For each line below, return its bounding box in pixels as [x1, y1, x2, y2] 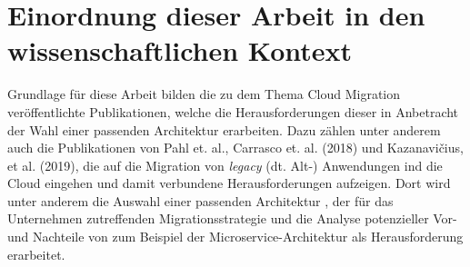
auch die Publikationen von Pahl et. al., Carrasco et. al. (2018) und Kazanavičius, [7, 138, 464, 157]
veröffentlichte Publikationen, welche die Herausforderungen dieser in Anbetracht [7, 102, 459, 121]
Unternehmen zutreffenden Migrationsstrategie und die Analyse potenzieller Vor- [7, 209, 457, 228]
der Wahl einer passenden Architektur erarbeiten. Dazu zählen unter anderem [7, 120, 441, 139]
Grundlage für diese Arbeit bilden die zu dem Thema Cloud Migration [7, 84, 401, 104]
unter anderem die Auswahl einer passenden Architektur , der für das [7, 191, 394, 210]
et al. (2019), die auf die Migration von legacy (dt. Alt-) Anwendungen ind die [7, 155, 443, 174]
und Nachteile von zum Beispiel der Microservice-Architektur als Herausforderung [7, 227, 464, 246]
